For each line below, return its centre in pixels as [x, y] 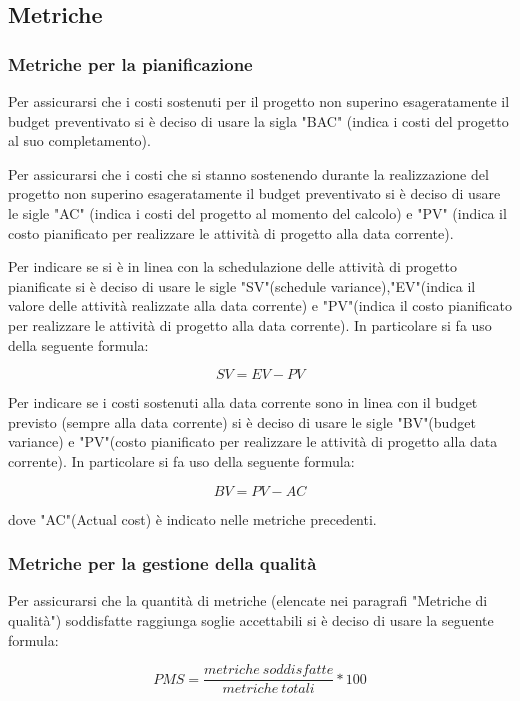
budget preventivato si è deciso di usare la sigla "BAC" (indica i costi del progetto [258, 120]
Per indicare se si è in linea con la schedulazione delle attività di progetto [232, 266]
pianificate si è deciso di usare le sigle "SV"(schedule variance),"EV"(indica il [242, 285]
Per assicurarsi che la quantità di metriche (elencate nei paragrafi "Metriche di [248, 600]
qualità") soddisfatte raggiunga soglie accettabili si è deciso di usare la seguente [251, 619]
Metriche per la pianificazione [130, 63]
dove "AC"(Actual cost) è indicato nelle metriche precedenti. [192, 518]
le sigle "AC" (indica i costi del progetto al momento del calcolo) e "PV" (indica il [257, 212]
